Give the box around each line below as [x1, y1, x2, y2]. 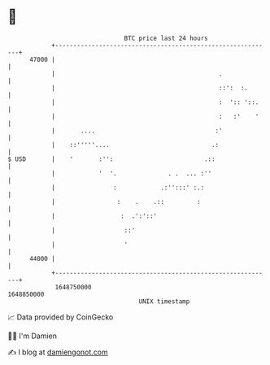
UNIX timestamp [138, 297, 190, 306]
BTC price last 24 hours [124, 34, 208, 42]
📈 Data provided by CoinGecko [7, 312, 114, 322]
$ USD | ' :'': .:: [7, 154, 216, 163]
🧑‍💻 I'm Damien [7, 331, 58, 341]
